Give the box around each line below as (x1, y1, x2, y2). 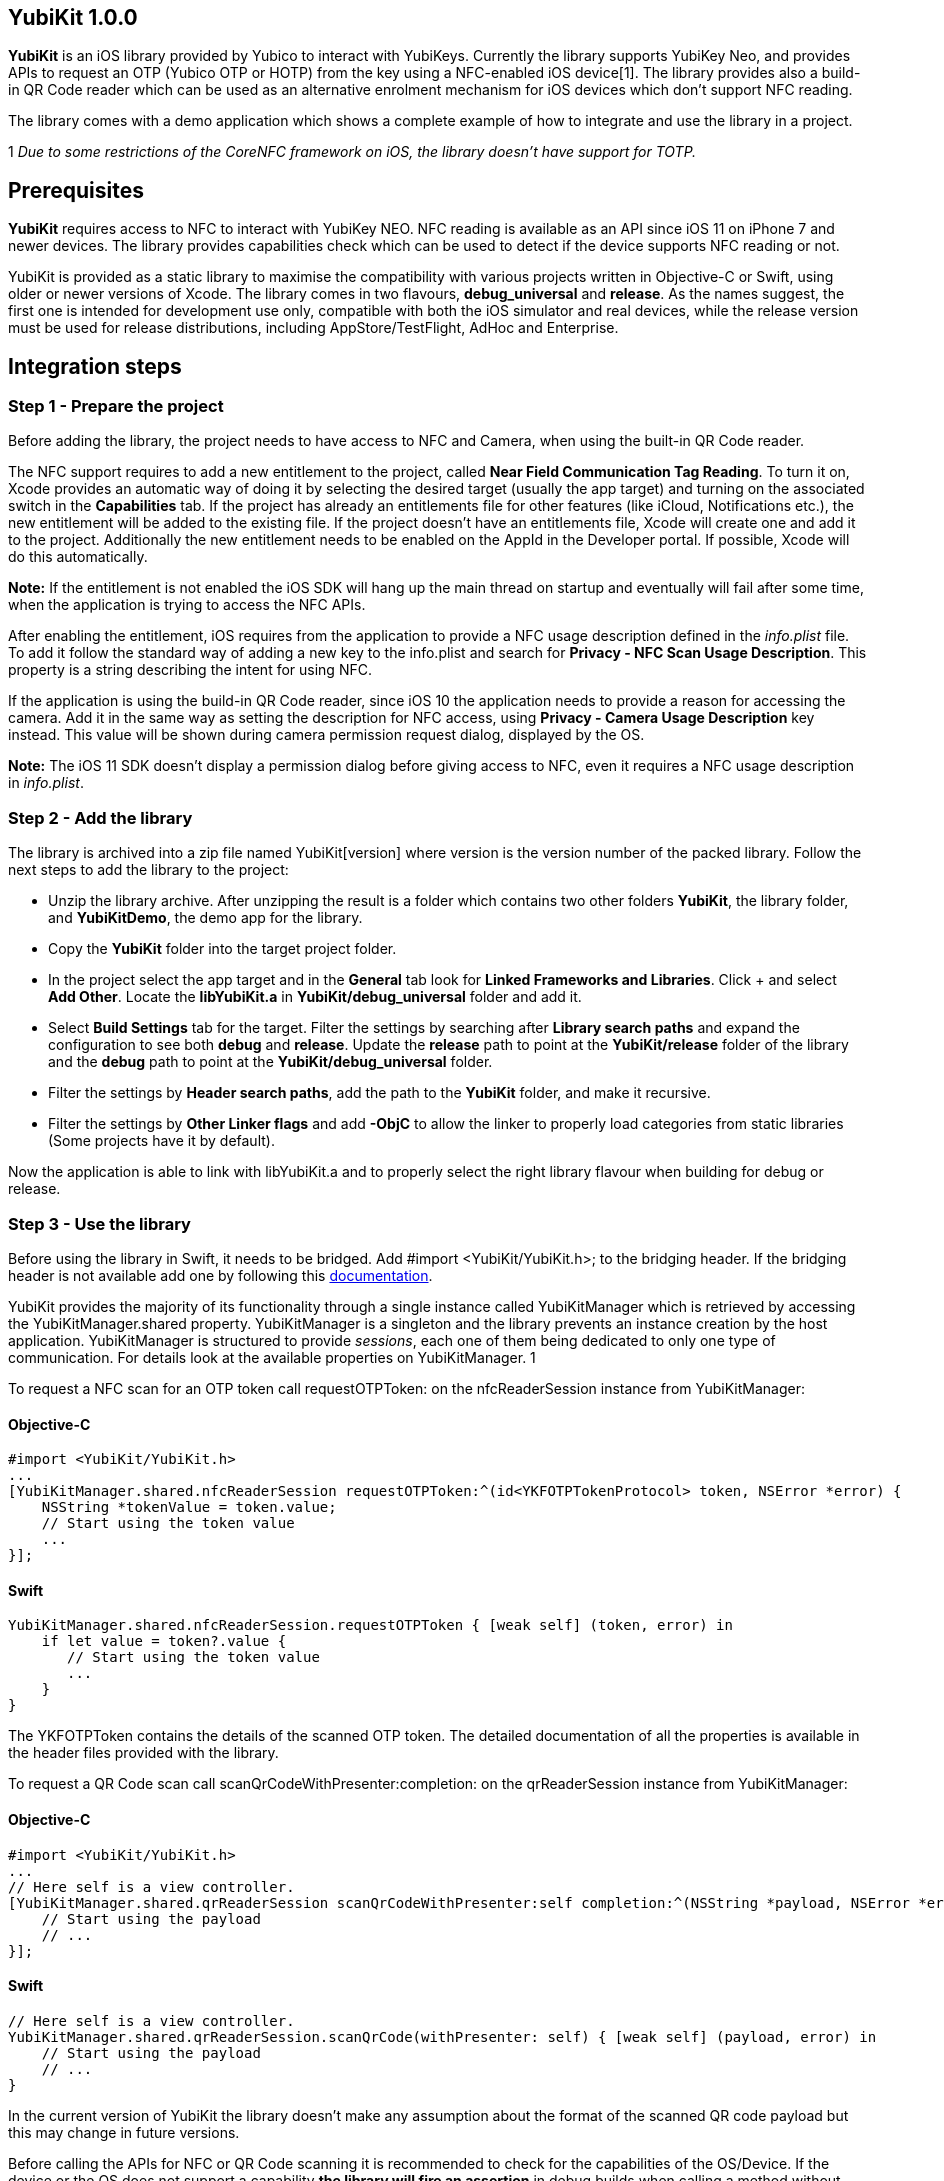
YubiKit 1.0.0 (8, 5, 138, 30)
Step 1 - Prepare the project (8, 396, 224, 417)
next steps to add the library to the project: (8, 861, 289, 879)
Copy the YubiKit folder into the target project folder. (48, 940, 397, 958)
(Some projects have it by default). (48, 1132, 275, 1150)
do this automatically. (8, 548, 148, 566)
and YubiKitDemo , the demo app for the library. (48, 909, 363, 927)
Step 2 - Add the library (8, 807, 193, 828)
